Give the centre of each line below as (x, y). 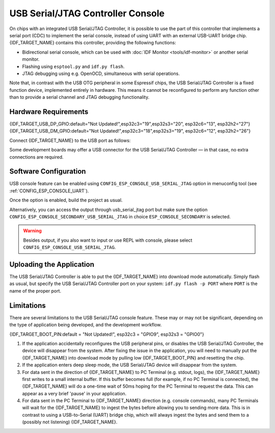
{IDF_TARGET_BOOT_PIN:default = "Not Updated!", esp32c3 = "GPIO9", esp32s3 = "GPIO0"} (107, 334)
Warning (32, 231)
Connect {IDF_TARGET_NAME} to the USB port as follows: (70, 140)
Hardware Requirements (49, 111)
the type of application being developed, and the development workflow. (86, 325)
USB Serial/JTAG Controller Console (87, 13)
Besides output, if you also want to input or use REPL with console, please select (108, 240)
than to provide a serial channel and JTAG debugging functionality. (79, 97)
